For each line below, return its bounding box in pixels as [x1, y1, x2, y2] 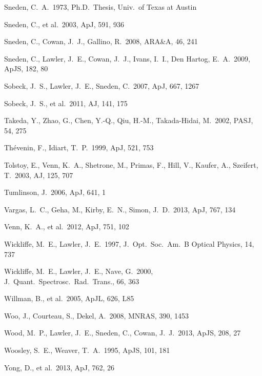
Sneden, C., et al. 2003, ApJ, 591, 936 [4, 18, 124, 29]
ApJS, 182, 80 [4, 63, 48, 74]
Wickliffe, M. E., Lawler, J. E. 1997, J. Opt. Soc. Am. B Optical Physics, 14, [4, 238, 254, 249]
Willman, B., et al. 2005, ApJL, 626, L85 [4, 293, 134, 304]
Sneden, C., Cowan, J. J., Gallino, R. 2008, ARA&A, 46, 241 [4, 36, 198, 47]
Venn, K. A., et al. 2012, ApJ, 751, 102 [4, 221, 129, 232]
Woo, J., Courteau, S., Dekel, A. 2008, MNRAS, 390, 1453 [4, 310, 189, 321]
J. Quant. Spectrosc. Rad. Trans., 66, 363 [4, 275, 139, 286]
